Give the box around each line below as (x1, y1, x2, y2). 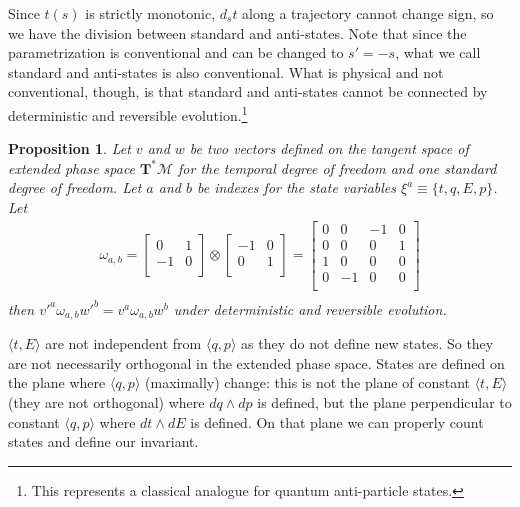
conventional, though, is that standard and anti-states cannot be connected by (8, 81, 488, 102)
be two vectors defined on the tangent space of (189, 138, 469, 159)
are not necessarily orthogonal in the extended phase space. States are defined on (8, 352, 505, 373)
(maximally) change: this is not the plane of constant (145, 372, 470, 393)
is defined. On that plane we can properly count (190, 411, 484, 432)
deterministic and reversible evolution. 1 (8, 101, 248, 125)
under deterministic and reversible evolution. (173, 298, 447, 319)
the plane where (8, 372, 106, 393)
